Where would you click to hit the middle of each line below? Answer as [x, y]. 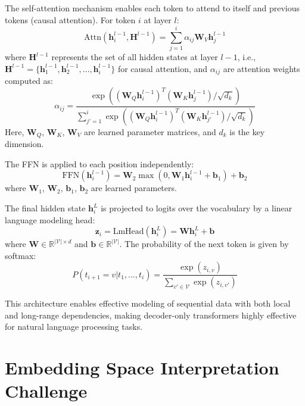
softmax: [21, 255]
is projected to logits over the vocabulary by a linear [197, 208]
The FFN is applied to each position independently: [99, 163]
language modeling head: [50, 219]
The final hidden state [45, 208]
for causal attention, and [163, 68]
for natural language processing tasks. [74, 327]
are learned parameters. [134, 188]
